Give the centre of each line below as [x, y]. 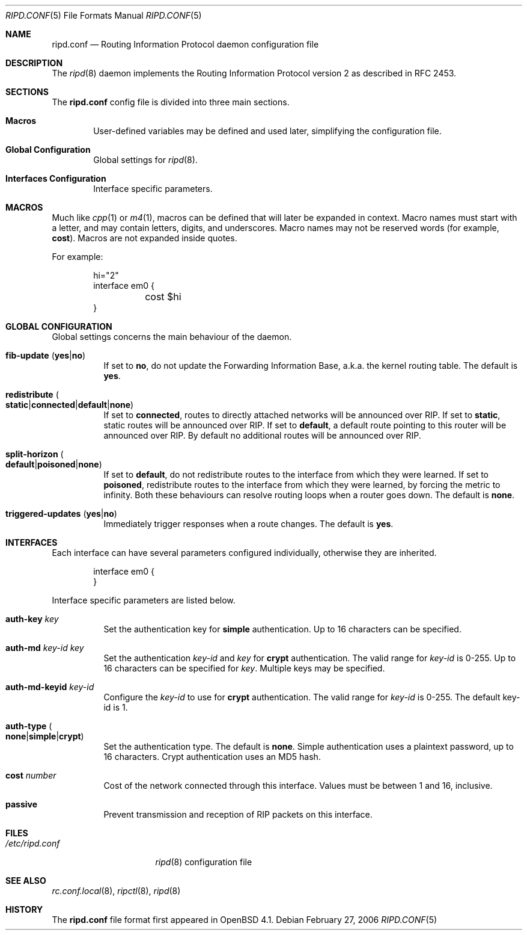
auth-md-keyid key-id [50, 687]
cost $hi [163, 297]
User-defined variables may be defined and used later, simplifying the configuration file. [267, 131]
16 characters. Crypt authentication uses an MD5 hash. [212, 757]
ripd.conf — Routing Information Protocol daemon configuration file [185, 44]
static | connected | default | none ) [70, 405]
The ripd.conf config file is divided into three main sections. [171, 102]
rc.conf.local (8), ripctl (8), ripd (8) [116, 891]
